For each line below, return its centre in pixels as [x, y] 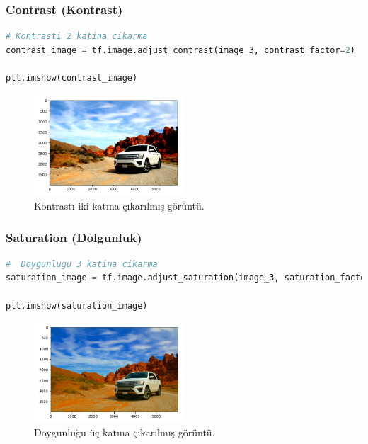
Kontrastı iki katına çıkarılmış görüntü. [119, 206]
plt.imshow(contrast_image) [72, 78]
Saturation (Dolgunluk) [74, 237]
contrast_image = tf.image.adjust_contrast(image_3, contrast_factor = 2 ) [181, 50]
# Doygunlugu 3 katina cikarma [82, 264]
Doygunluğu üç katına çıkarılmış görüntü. [125, 432]
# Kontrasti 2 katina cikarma [77, 36]
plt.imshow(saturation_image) [77, 306]
